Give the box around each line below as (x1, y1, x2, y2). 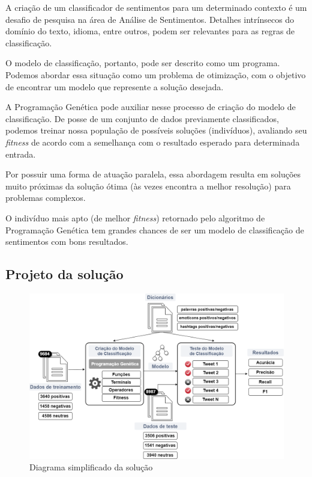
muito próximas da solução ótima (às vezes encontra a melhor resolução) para (5, 179, 291, 192)
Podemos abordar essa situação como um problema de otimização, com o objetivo (5, 68, 306, 81)
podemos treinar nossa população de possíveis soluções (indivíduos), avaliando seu (5, 124, 307, 137)
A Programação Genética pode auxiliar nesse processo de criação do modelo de (5, 100, 296, 113)
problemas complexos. (5, 191, 86, 204)
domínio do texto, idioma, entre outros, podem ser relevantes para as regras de (5, 25, 295, 37)
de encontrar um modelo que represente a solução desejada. (5, 80, 224, 93)
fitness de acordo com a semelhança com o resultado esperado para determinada (5, 135, 300, 148)
